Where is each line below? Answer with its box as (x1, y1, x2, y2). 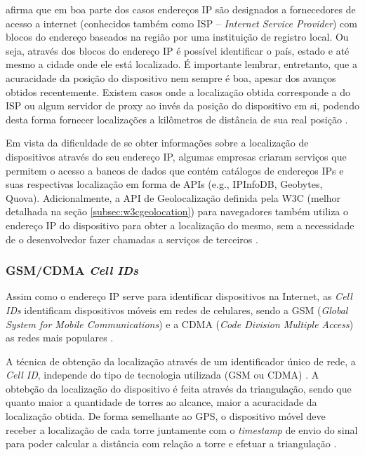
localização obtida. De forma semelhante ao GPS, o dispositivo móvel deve (6, 409, 326, 423)
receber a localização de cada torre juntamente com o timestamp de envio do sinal (6, 422, 358, 437)
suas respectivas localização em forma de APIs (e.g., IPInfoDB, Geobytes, (6, 177, 323, 191)
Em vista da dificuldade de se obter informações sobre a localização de (6, 135, 309, 150)
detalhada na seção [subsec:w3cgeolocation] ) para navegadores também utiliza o (6, 204, 349, 219)
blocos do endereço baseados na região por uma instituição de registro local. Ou (6, 29, 349, 44)
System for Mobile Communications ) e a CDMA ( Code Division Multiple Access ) (6, 316, 354, 331)
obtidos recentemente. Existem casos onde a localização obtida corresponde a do (6, 84, 351, 99)
